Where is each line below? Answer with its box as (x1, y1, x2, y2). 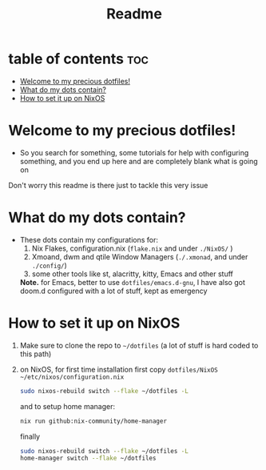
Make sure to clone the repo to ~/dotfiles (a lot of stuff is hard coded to (19, 340, 259, 350)
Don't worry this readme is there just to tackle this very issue (8, 180, 208, 190)
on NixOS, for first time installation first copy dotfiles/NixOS (19, 364, 218, 374)
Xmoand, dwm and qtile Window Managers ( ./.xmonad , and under (31, 251, 248, 261)
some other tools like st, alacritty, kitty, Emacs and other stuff (31, 269, 233, 279)
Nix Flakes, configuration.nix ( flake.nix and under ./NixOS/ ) (31, 243, 233, 253)
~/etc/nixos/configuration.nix (19, 373, 125, 381)
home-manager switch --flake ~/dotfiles (19, 454, 157, 463)
